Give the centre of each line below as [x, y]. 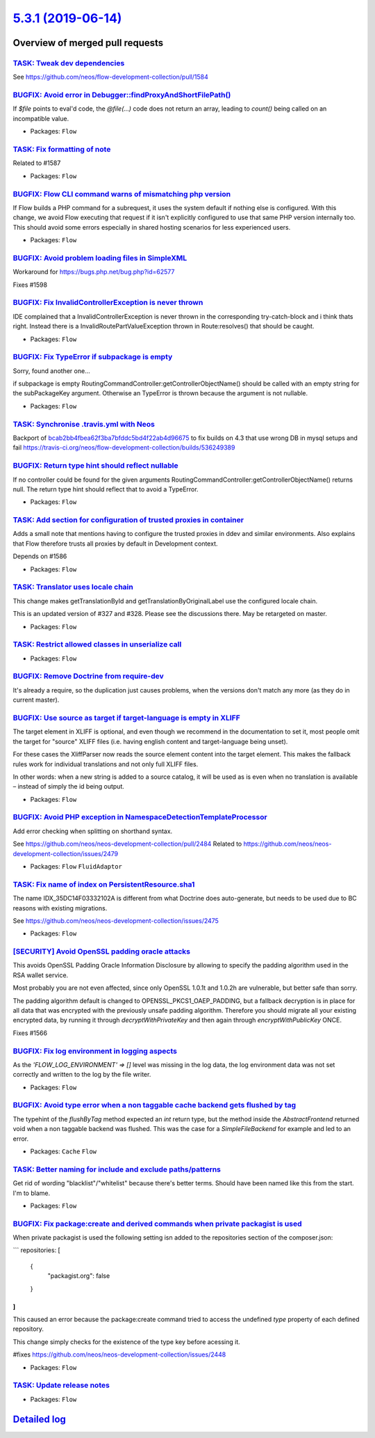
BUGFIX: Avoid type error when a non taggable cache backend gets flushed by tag [155, 1105]
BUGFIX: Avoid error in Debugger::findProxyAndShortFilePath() [122, 95]
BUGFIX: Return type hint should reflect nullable [95, 466]
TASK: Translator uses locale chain [73, 587]
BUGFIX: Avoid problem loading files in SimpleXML [100, 258]
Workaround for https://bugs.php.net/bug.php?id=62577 [94, 272]
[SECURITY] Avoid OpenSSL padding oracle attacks [102, 951]
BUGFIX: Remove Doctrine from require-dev [88, 677]
